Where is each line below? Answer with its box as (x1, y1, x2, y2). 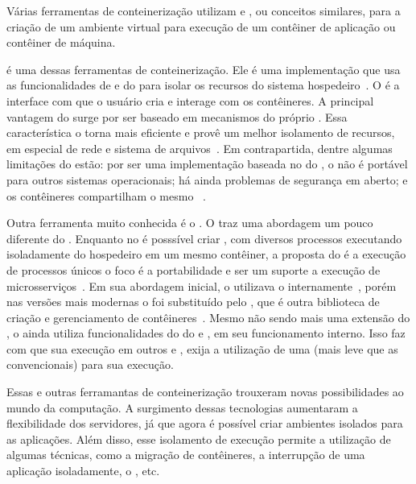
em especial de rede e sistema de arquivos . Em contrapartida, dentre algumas (6, 139, 393, 156)
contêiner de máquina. (6, 34, 116, 51)
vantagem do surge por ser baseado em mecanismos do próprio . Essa (6, 108, 348, 125)
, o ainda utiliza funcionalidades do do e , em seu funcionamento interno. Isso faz (6, 325, 406, 341)
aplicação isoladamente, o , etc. (6, 462, 160, 479)
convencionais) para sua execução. (6, 356, 174, 373)
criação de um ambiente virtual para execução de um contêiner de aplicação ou (6, 18, 396, 35)
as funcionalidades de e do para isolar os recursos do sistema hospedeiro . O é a (6, 77, 400, 93)
